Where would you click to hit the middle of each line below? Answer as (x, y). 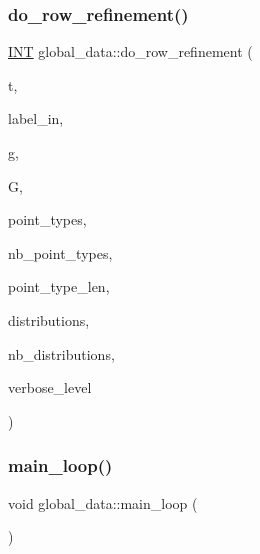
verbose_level (50, 387)
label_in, (36, 118)
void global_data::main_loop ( (103, 502)
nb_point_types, (60, 252)
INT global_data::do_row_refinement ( (130, 51)
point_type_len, (59, 286)
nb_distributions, (61, 353)
